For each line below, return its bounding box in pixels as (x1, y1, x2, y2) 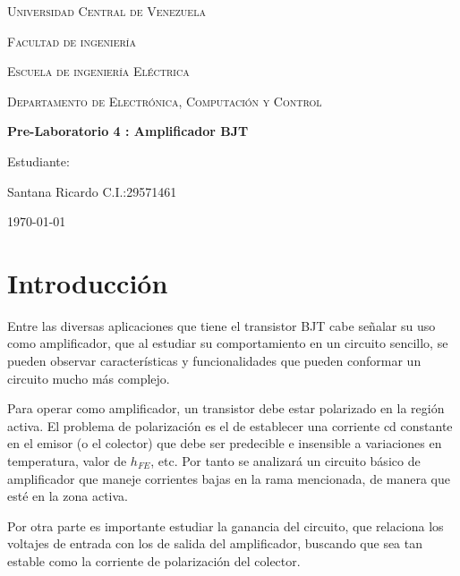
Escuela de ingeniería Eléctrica (7, 62, 190, 80)
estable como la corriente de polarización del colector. (7, 552, 301, 570)
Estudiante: (7, 151, 70, 170)
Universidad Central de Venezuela (7, 2, 206, 20)
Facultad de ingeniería (7, 31, 136, 50)
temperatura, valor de (7, 452, 127, 470)
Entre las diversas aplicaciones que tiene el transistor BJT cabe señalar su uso (7, 316, 436, 335)
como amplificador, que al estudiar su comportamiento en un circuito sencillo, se (7, 334, 448, 352)
